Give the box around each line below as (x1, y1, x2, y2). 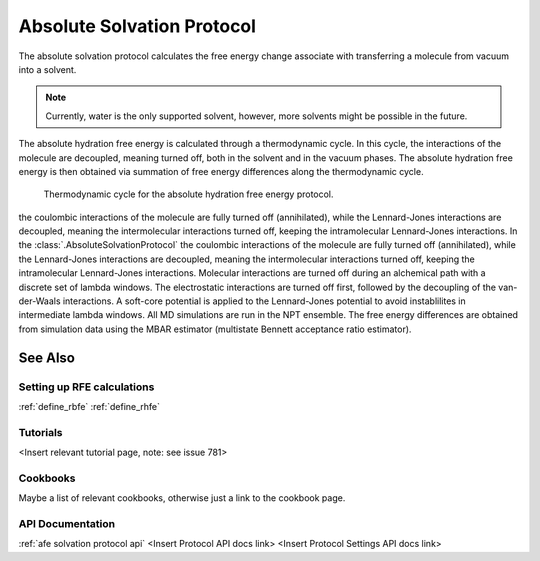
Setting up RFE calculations (18, 380, 155, 394)
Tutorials (18, 425, 64, 439)
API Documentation (18, 517, 116, 530)
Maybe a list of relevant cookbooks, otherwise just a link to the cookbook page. (18, 492, 346, 504)
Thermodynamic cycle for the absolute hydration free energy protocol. (43, 188, 334, 200)
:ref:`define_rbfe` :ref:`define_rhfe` (18, 400, 160, 412)
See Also (18, 349, 75, 366)
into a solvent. (18, 63, 77, 75)
